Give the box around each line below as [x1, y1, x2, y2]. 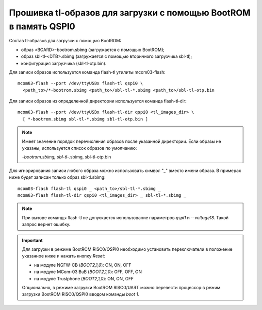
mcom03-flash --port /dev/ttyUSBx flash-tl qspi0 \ [17, 81, 143, 86]
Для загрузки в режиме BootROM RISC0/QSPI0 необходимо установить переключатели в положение [22, 246, 233, 252]
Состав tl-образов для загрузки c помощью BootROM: [9, 38, 121, 44]
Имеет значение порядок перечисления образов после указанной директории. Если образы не [22, 138, 221, 144]
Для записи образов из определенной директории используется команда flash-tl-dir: [9, 98, 187, 104]
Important [22, 237, 43, 243]
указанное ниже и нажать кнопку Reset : [22, 253, 105, 259]
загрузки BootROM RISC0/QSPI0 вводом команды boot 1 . [22, 292, 140, 297]
